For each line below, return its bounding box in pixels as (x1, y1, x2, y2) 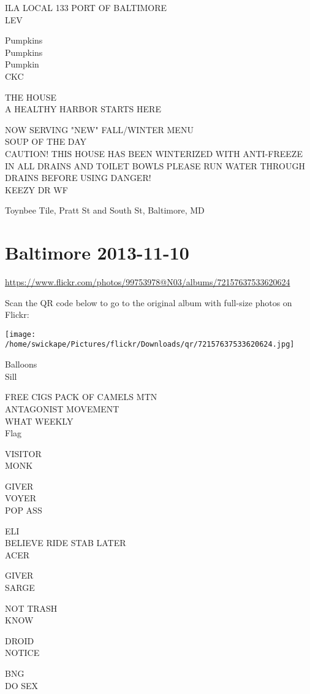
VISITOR (5, 447, 42, 460)
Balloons (5, 358, 37, 371)
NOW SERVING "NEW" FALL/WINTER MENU (5, 123, 194, 136)
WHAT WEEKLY (5, 414, 74, 427)
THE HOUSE (5, 90, 57, 103)
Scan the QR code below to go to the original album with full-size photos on (5, 296, 292, 309)
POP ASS (5, 504, 42, 517)
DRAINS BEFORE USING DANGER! (5, 171, 151, 184)
